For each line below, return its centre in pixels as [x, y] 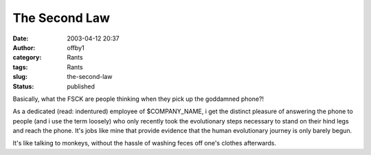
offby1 [76, 47]
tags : [20, 67]
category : [27, 58]
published [81, 86]
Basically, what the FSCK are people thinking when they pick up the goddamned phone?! [138, 99]
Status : [23, 86]
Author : [24, 47]
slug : [20, 77]
